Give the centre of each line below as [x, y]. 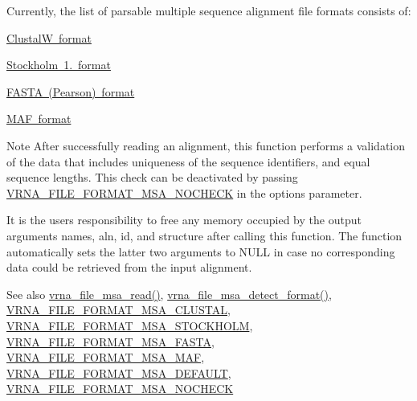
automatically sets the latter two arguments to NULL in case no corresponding [201, 251]
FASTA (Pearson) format [71, 91]
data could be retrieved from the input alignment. [129, 267]
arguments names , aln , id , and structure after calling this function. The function [204, 235]
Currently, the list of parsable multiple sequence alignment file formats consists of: [209, 10]
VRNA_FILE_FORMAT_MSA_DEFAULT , [119, 372]
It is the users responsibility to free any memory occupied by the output [184, 220]
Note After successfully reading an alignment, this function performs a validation [206, 145]
